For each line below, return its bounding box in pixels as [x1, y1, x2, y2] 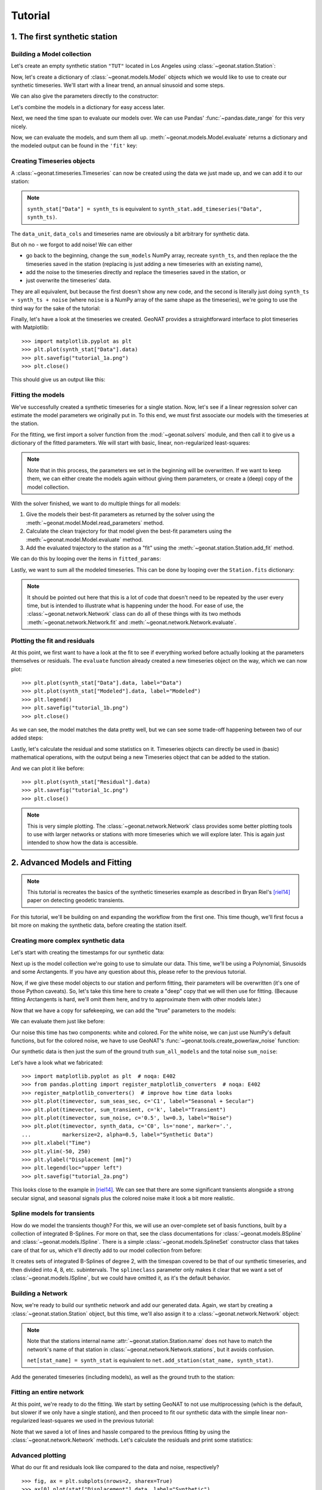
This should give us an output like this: [11, 376, 106, 383]
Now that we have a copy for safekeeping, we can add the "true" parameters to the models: [11, 1007, 237, 1014]
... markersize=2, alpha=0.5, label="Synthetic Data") [21, 1131, 214, 1138]
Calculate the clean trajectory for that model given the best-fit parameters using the [26, 527, 232, 535]
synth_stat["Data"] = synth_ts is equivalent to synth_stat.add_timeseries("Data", [27, 205, 262, 212]
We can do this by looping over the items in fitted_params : [11, 555, 161, 563]
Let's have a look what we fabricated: [11, 1058, 104, 1066]
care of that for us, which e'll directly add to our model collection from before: [11, 1246, 202, 1254]
